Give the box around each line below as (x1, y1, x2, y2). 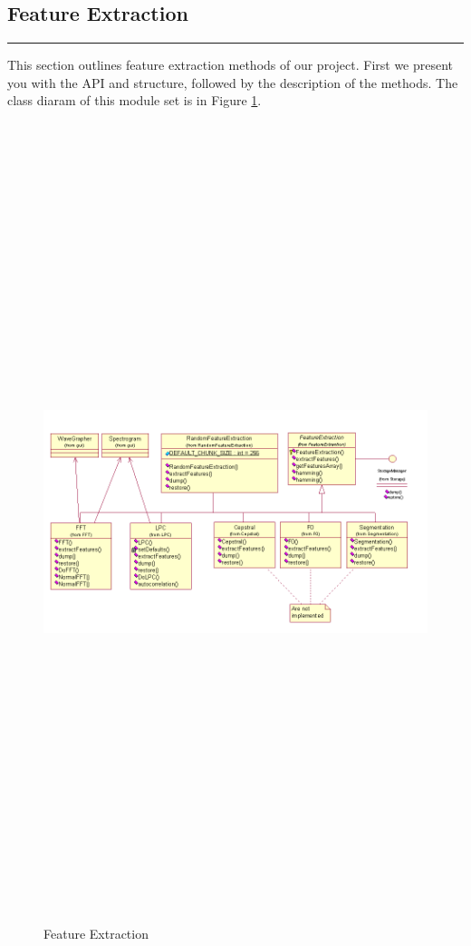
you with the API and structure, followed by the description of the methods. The (7, 73, 458, 92)
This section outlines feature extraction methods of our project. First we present (7, 55, 454, 74)
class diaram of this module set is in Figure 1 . (7, 91, 262, 110)
